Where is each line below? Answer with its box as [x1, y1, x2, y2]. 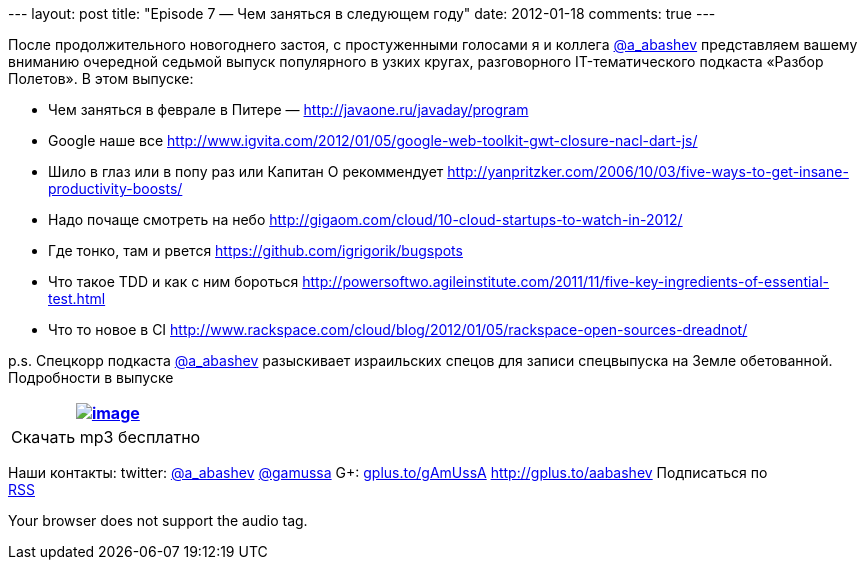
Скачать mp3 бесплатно [11, 427, 201, 447]
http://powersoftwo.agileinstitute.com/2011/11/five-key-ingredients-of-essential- [302, 273, 830, 290]
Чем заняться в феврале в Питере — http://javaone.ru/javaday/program [48, 101, 529, 118]
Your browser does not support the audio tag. [8, 512, 308, 529]
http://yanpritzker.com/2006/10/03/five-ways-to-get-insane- [447, 163, 849, 180]
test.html [48, 290, 106, 307]
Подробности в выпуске [8, 369, 174, 386]
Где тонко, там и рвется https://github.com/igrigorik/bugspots [48, 242, 463, 259]
